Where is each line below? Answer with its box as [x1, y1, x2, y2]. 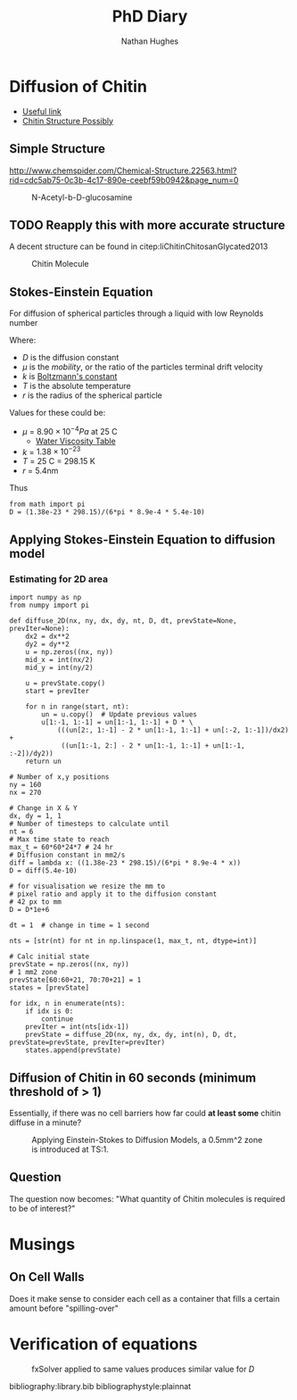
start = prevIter [25, 687, 90, 696]
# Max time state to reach [9, 835, 110, 844]
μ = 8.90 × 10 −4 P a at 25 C [21, 425, 118, 436]
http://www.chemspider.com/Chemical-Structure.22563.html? [9, 165, 237, 176]
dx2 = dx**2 [25, 632, 70, 642]
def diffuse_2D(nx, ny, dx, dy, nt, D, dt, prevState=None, [9, 617, 238, 625]
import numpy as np [9, 593, 82, 602]
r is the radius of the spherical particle [21, 390, 162, 401]
